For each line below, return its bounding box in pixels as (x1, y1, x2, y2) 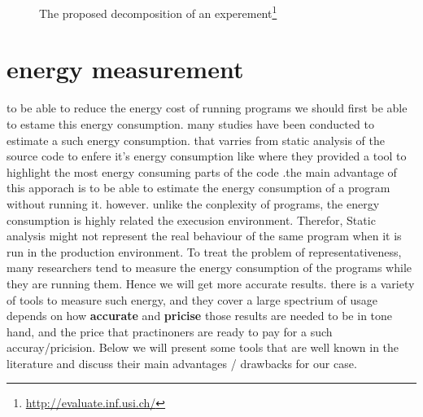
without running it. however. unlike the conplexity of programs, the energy (7, 195, 380, 212)
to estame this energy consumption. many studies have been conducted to (7, 115, 374, 132)
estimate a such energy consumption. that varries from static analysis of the (7, 131, 385, 148)
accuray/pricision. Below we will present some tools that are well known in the (7, 339, 399, 356)
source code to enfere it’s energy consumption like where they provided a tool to (7, 147, 407, 165)
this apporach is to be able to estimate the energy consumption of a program (7, 179, 390, 196)
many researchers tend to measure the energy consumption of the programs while (7, 259, 412, 276)
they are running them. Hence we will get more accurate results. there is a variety (7, 274, 415, 292)
